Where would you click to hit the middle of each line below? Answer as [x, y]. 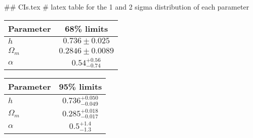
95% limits [80, 87]
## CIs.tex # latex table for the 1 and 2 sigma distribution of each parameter [127, 7]
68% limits [87, 28]
